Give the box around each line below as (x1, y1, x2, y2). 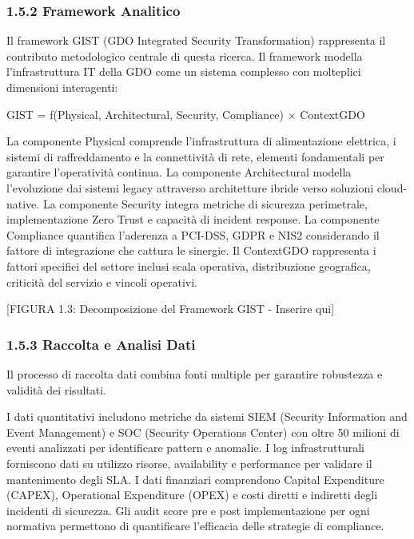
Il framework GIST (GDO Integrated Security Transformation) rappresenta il (6, 32, 386, 49)
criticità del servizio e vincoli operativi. (6, 273, 197, 290)
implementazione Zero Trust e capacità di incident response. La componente (6, 211, 380, 228)
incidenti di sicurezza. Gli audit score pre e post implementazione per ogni (6, 501, 370, 518)
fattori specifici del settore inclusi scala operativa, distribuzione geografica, (6, 257, 371, 274)
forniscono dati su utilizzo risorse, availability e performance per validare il (6, 454, 372, 471)
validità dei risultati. (6, 381, 106, 398)
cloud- (376, 179, 408, 196)
